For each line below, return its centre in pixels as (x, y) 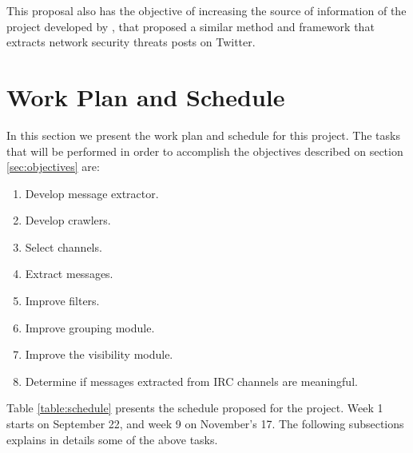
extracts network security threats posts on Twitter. (131, 42)
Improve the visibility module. (99, 354)
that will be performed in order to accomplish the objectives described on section (205, 151)
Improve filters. (62, 301)
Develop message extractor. (92, 193)
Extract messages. (69, 274)
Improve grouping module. (90, 327)
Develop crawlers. (68, 220)
